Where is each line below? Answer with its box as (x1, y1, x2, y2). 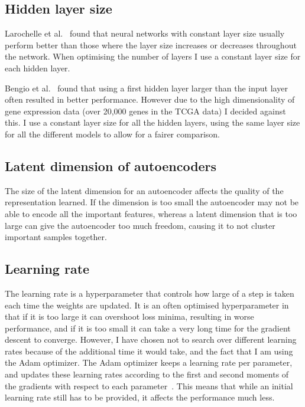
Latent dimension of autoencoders (5, 156, 217, 175)
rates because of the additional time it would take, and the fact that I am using (5, 344, 293, 357)
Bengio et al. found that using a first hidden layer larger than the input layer (5, 81, 288, 94)
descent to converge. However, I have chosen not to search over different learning (5, 333, 297, 346)
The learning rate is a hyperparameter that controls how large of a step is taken (5, 287, 294, 299)
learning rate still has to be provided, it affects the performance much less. (5, 391, 275, 403)
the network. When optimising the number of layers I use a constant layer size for (5, 50, 301, 63)
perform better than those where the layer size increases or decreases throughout (5, 38, 297, 51)
